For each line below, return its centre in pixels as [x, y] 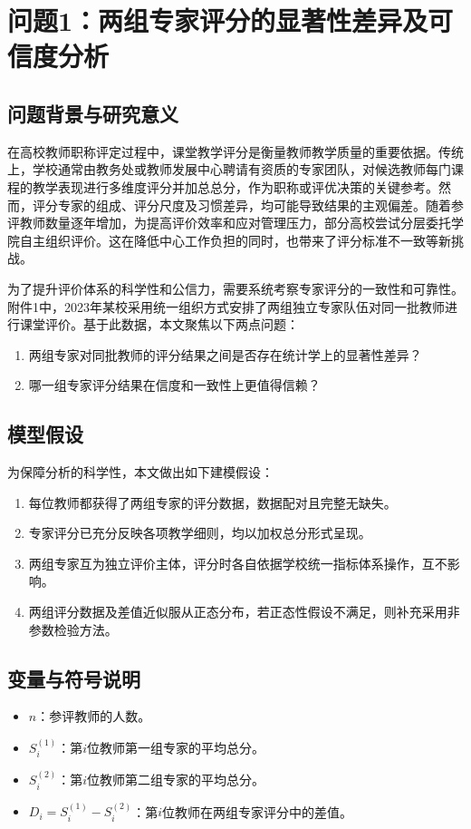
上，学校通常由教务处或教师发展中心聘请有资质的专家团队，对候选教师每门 [229, 169]
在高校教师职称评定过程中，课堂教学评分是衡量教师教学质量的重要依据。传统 [235, 151]
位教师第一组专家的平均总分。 [176, 747]
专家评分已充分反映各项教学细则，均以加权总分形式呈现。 [200, 533]
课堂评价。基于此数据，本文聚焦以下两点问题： [159, 324]
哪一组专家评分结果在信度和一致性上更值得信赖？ [174, 385]
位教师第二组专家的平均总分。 [176, 780]
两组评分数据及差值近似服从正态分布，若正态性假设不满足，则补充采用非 [244, 612]
